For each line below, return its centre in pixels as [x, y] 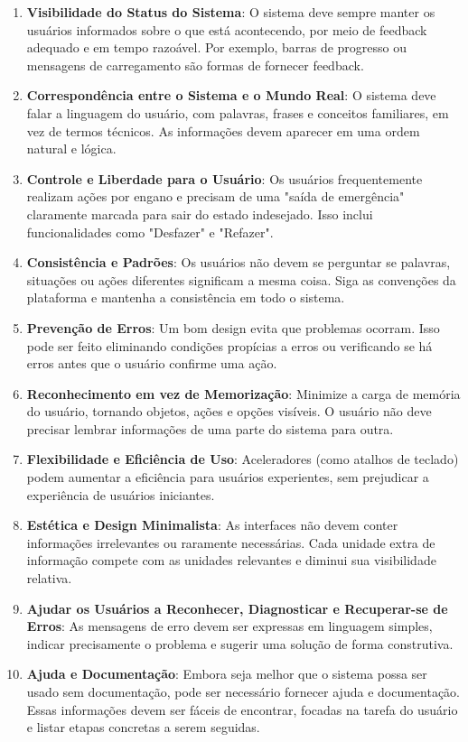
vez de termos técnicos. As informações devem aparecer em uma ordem [223, 130]
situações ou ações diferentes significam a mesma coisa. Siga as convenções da [241, 279]
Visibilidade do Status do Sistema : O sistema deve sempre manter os [231, 12]
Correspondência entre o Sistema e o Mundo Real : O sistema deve [231, 95]
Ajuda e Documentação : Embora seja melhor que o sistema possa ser [227, 674]
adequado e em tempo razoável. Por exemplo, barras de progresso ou [217, 47]
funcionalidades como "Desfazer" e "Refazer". [150, 232]
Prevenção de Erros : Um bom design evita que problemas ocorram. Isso [233, 327]
